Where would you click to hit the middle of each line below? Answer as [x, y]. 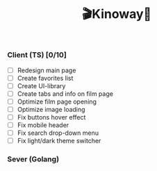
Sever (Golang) [33, 159]
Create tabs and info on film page [65, 93]
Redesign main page [47, 70]
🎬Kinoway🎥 [117, 14]
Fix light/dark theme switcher [59, 141]
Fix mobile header [43, 125]
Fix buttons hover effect [51, 117]
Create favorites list [45, 78]
